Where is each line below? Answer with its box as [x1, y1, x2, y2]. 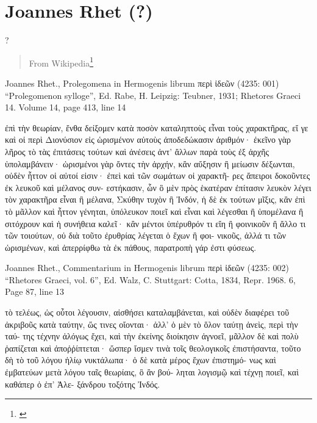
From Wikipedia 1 [29, 54, 94, 69]
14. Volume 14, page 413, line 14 [5, 101, 126, 114]
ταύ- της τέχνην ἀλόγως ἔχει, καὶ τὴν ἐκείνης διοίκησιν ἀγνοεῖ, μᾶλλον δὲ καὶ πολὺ [5, 330, 299, 342]
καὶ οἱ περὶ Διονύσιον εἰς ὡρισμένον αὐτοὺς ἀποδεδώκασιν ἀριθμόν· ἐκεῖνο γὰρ [5, 133, 291, 146]
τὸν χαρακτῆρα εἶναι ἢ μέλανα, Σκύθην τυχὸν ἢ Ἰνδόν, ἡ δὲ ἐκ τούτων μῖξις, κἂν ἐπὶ [5, 193, 305, 206]
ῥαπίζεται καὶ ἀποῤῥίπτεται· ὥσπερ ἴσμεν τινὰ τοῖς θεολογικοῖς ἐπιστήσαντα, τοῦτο [5, 341, 301, 354]
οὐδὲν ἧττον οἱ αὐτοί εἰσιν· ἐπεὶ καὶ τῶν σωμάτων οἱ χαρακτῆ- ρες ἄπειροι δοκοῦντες [5, 169, 310, 182]
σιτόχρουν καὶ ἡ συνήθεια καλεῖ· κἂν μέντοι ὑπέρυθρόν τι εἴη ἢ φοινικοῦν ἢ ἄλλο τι [5, 217, 306, 230]
